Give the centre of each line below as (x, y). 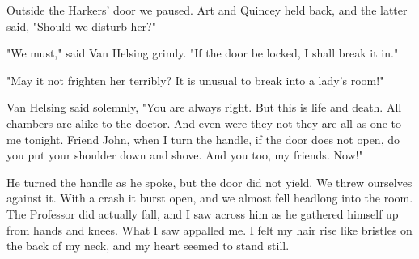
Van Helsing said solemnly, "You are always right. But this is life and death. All (204, 107)
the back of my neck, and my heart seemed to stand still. (148, 246)
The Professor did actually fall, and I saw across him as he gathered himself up (203, 213)
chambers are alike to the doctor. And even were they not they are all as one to (204, 123)
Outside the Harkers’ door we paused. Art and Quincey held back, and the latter (207, 10)
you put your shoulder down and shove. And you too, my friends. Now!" (185, 155)
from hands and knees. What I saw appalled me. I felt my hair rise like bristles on (209, 229)
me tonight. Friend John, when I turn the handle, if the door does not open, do (203, 139)
